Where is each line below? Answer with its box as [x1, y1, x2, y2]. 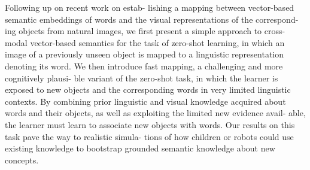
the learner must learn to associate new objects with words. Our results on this [5, 118, 295, 130]
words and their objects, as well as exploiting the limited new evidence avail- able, [5, 107, 306, 119]
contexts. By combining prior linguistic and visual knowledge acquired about [5, 95, 286, 107]
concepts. [5, 153, 39, 166]
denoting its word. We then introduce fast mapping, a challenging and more [5, 59, 283, 72]
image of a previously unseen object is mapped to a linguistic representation [5, 48, 284, 60]
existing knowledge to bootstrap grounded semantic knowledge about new [5, 142, 275, 154]
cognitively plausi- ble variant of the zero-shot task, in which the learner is [5, 71, 278, 84]
